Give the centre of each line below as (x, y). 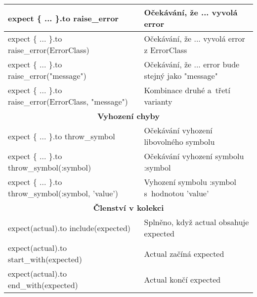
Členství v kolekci (128, 208)
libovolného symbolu (179, 142)
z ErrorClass (166, 50)
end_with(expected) (43, 285)
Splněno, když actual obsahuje (196, 222)
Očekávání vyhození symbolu (194, 156)
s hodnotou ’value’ (176, 193)
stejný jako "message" (181, 76)
